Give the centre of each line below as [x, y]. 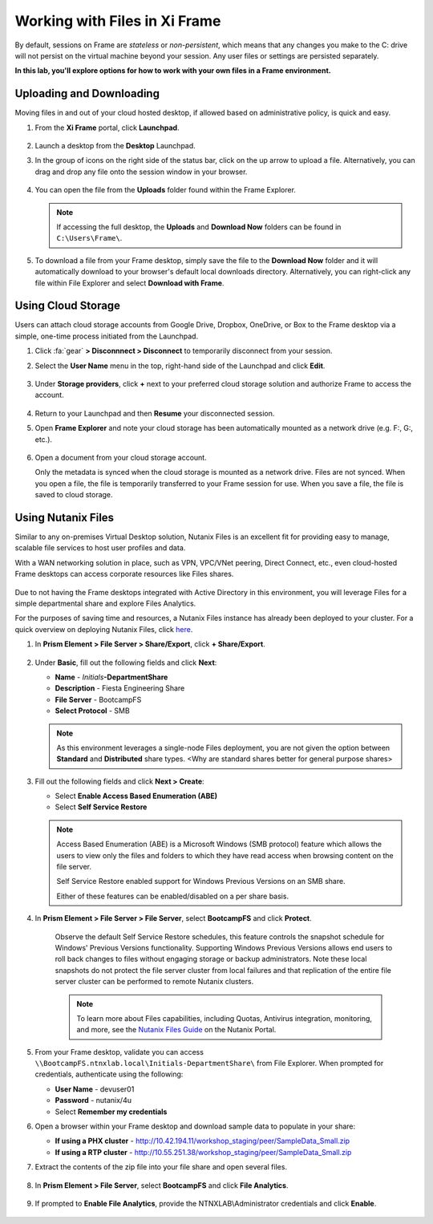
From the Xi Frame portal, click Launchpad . [107, 128]
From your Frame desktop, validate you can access [119, 1052]
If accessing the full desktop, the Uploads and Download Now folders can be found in [199, 227]
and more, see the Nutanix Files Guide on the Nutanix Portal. [176, 1030]
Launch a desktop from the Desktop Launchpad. [115, 146]
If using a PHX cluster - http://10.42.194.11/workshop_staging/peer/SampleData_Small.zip [202, 1141]
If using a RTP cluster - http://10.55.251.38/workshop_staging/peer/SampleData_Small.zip [203, 1152]
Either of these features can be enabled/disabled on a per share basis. [172, 896]
